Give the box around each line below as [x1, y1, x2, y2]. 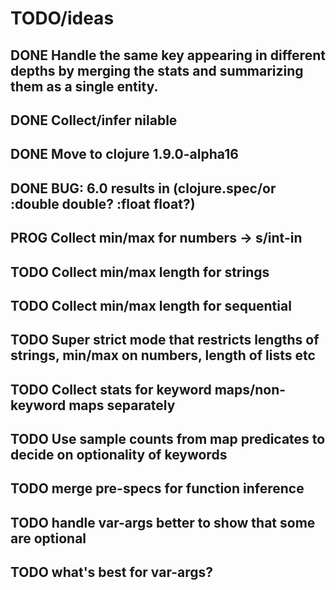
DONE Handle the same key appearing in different [10, 47, 326, 64]
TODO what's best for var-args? [10, 564, 214, 581]
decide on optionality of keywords [10, 447, 228, 464]
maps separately [68, 397, 176, 414]
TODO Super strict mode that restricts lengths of [10, 332, 320, 349]
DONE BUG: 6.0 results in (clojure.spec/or [10, 180, 277, 197]
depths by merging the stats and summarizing [10, 62, 304, 79]
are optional [10, 530, 87, 547]
